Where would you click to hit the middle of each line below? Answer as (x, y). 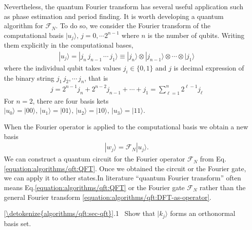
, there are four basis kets (71, 100)
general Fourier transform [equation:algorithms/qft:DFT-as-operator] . (108, 197)
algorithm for (24, 26)
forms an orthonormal (203, 213)
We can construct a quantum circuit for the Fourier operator (95, 159)
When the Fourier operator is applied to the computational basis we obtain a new (126, 126)
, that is (96, 78)
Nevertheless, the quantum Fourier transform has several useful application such (124, 6)
